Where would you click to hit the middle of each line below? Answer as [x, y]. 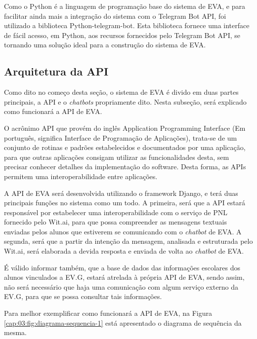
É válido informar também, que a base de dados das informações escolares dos [122, 267]
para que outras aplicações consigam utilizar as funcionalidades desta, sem [117, 157]
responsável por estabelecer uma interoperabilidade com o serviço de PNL [116, 212]
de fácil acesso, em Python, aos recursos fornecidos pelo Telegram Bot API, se [122, 35]
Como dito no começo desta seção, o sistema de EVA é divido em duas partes [121, 92]
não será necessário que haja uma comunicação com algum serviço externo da [121, 286]
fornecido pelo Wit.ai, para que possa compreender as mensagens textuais [115, 222]
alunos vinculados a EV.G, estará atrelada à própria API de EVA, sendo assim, [124, 277]
